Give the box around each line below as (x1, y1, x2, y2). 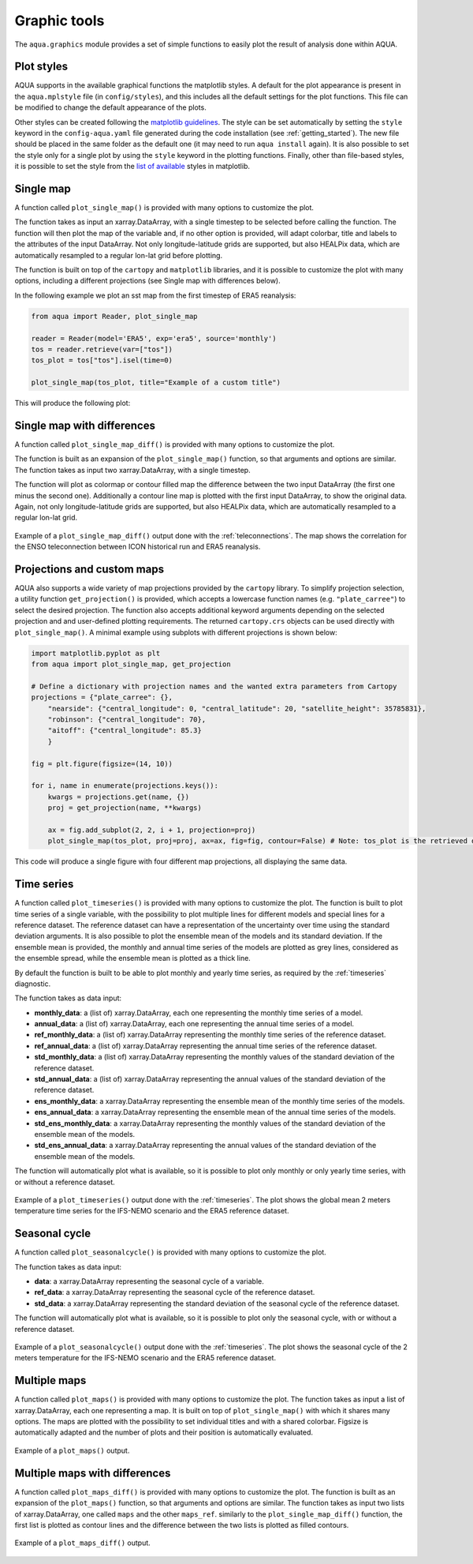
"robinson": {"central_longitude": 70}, (47, 714, 207, 724)
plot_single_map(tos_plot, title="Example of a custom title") (31, 378, 281, 387)
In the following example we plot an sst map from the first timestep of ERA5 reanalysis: (14, 291, 296, 300)
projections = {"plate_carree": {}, (31, 693, 173, 702)
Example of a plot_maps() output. (14, 1446, 130, 1455)
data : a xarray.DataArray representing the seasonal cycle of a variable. (34, 1277, 264, 1286)
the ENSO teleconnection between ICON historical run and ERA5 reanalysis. (14, 542, 261, 552)
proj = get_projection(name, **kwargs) (47, 804, 203, 812)
